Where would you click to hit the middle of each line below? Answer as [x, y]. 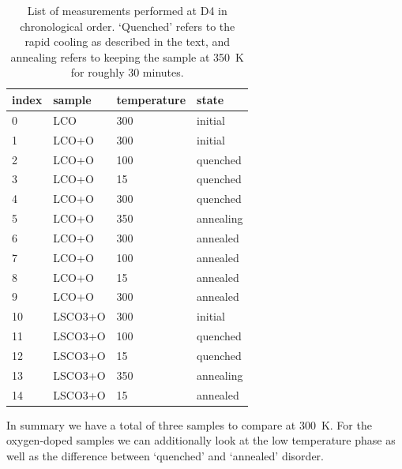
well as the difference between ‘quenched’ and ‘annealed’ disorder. [165, 455]
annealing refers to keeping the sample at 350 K [127, 56]
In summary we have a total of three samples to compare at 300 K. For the [189, 424]
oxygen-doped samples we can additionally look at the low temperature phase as [201, 440]
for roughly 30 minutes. [127, 72]
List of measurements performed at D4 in [127, 10]
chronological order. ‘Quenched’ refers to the [128, 26]
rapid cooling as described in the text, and [128, 41]
